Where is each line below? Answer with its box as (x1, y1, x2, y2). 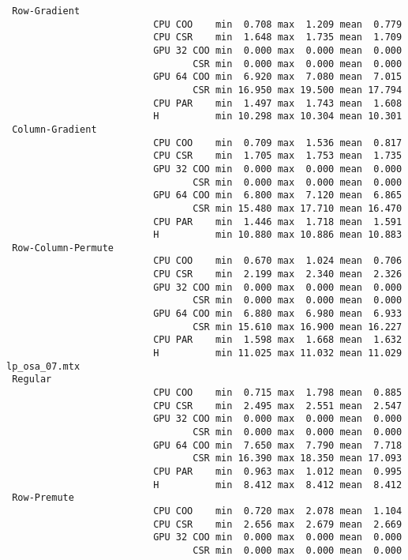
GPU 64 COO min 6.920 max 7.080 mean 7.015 (153, 71, 402, 83)
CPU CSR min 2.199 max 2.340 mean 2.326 (153, 269, 402, 280)
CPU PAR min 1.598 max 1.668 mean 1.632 (153, 334, 402, 346)
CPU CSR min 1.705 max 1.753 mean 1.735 (153, 150, 402, 162)
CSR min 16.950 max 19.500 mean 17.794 (193, 84, 402, 96)
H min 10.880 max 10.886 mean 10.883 (153, 229, 402, 241)
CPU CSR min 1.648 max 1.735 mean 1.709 (153, 32, 402, 43)
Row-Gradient (12, 6, 80, 17)
